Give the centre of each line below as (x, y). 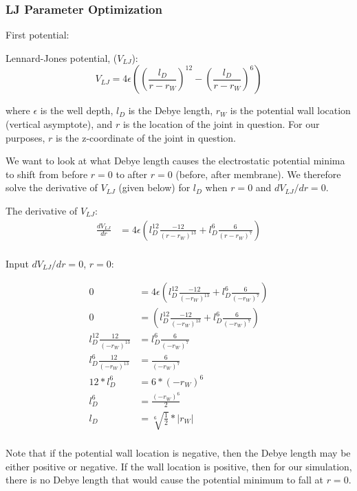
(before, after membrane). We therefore (258, 174)
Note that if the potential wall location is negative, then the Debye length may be (178, 452)
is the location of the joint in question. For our (221, 124)
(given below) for (154, 187)
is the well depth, (77, 110)
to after (132, 174)
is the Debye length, (171, 110)
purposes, (25, 137)
